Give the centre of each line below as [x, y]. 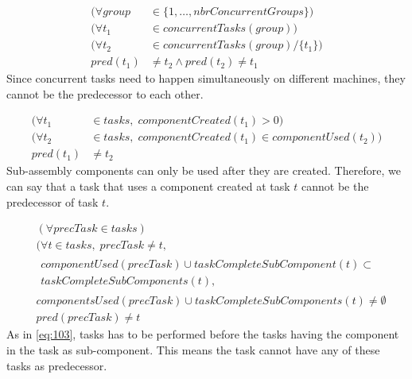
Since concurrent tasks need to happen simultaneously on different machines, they [206, 78]
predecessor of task [52, 201]
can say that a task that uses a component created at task [148, 186]
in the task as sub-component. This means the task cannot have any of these [193, 350]
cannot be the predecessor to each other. [105, 93]
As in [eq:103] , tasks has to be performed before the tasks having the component [203, 334]
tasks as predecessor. [57, 365]
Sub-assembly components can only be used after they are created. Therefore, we [204, 170]
